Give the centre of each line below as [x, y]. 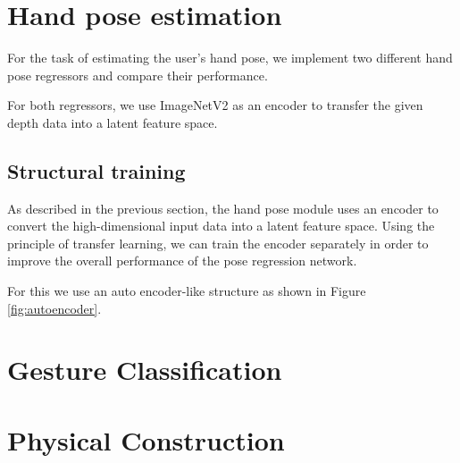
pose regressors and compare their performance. [138, 75]
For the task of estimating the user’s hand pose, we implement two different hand [230, 58]
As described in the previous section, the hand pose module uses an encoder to [223, 208]
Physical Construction [146, 439]
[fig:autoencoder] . [54, 308]
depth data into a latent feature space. [113, 122]
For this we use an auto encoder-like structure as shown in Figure [187, 291]
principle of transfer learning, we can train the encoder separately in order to [218, 243]
